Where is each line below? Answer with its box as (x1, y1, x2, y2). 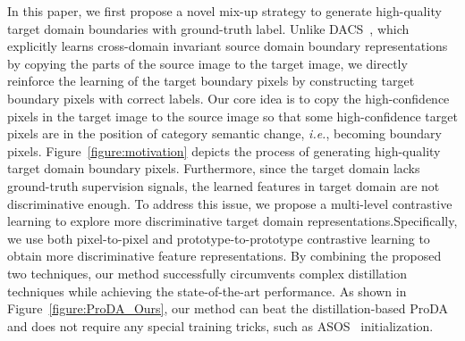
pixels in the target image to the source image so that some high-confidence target (7, 106, 458, 125)
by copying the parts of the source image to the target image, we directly (7, 54, 408, 72)
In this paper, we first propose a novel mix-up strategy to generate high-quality (7, 2, 442, 20)
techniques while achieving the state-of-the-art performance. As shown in (7, 281, 407, 300)
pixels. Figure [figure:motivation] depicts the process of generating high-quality (7, 141, 441, 160)
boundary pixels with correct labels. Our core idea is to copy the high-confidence (7, 88, 450, 107)
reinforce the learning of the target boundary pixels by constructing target (7, 71, 415, 90)
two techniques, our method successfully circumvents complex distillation (7, 263, 407, 282)
